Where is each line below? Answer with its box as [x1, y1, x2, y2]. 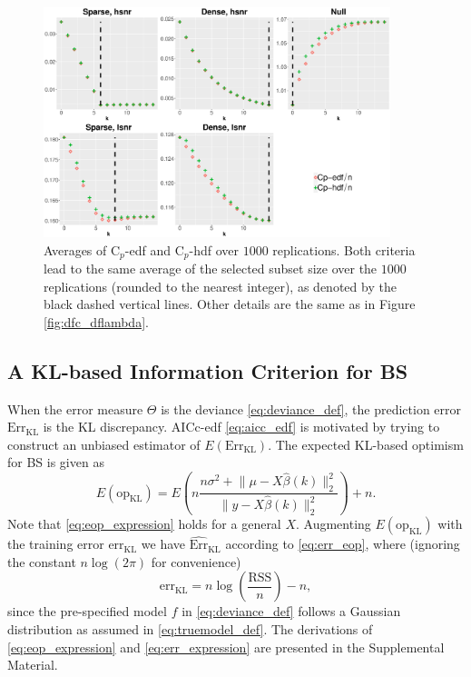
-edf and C [124, 240, 184, 259]
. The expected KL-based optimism [268, 434, 464, 453]
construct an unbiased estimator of [7, 434, 201, 453]
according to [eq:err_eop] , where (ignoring [225, 534, 460, 553]
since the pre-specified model [7, 602, 167, 621]
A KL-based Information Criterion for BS [7, 356, 408, 384]
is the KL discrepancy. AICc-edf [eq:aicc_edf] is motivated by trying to [43, 417, 440, 436]
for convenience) [151, 552, 241, 571]
